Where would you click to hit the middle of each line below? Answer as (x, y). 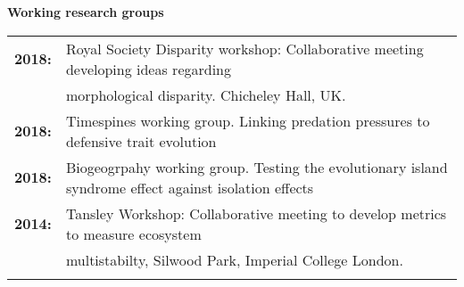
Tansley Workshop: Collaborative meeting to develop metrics (256, 213)
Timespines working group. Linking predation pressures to (248, 120)
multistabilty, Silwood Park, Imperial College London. (234, 259)
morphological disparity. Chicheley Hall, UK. (206, 94)
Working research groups (86, 12)
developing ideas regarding (148, 69)
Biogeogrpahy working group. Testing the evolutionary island (257, 167)
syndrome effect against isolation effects (190, 187)
